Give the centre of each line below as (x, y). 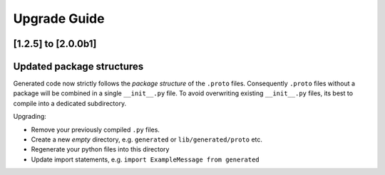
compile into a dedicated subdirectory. (70, 103)
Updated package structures (78, 67)
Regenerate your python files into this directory (100, 149)
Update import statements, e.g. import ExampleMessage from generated (145, 159)
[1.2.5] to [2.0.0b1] (55, 44)
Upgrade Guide (59, 18)
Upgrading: (30, 117)
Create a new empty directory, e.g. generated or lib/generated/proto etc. (147, 139)
